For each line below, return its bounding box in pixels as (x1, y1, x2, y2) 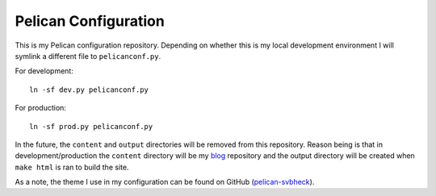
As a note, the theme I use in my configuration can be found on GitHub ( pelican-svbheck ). (15, 177, 315, 187)
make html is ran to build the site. (15, 162, 129, 172)
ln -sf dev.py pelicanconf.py (29, 85, 149, 94)
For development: (15, 66, 74, 76)
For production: (15, 103, 66, 113)
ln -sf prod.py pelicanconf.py (29, 122, 153, 131)
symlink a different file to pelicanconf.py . (15, 51, 161, 60)
